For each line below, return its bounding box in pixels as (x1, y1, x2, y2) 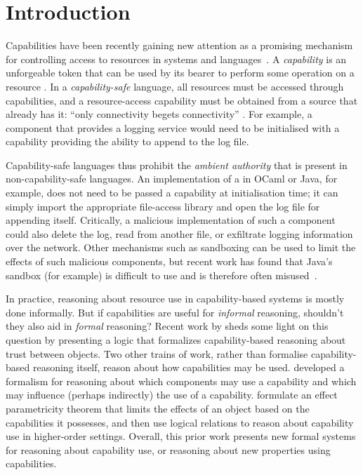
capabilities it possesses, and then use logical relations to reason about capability (6, 415, 354, 429)
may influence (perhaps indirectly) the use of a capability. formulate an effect (6, 387, 338, 402)
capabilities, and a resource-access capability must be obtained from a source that (6, 93, 358, 107)
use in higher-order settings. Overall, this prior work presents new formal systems (6, 429, 356, 443)
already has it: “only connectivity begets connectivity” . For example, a (6, 107, 312, 121)
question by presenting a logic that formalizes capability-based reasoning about (6, 333, 346, 347)
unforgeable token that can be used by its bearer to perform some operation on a (6, 65, 355, 80)
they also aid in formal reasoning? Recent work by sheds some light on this (6, 319, 329, 333)
